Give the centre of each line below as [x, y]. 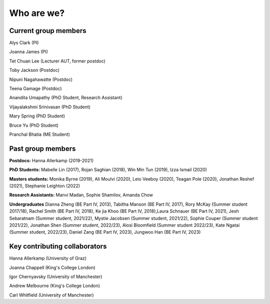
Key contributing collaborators [58, 246]
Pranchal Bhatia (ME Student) [39, 134]
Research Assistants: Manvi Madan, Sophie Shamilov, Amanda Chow [81, 195]
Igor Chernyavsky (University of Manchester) [56, 277]
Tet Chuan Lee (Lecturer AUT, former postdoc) [57, 61]
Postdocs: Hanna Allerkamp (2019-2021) [51, 160]
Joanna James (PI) [29, 52]
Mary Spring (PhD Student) [37, 116]
